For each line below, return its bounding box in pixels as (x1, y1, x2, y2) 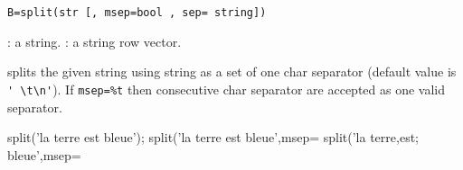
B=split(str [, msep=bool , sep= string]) (7, 6, 267, 19)
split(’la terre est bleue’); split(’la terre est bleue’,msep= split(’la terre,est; (7, 128, 419, 147)
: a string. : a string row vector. (7, 31, 182, 50)
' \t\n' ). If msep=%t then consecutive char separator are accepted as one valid (7, 79, 446, 98)
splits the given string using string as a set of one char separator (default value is (7, 62, 457, 81)
